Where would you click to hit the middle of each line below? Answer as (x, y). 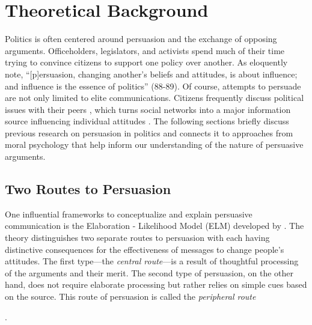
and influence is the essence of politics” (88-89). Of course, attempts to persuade (153, 86)
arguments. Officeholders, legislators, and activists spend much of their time (145, 50)
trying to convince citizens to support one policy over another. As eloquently (146, 62)
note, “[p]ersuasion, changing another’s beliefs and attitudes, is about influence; (151, 74)
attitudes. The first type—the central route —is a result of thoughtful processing (152, 261)
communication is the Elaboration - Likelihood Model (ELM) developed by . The (154, 226)
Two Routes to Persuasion (88, 189)
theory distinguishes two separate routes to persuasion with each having (137, 238)
